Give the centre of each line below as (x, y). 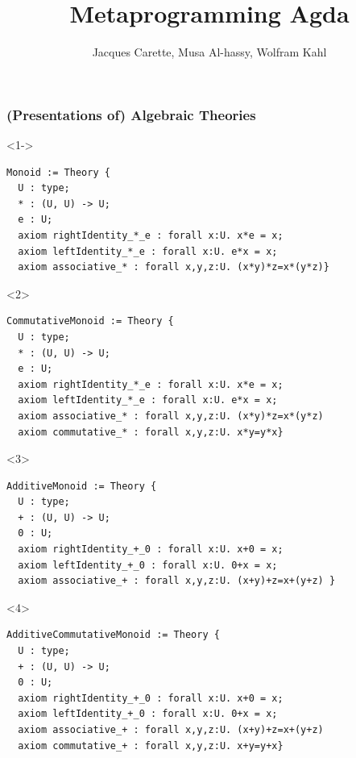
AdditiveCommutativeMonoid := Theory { (113, 635)
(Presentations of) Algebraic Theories (131, 114)
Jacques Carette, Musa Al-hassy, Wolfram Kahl (209, 52)
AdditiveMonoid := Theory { (82, 486)
